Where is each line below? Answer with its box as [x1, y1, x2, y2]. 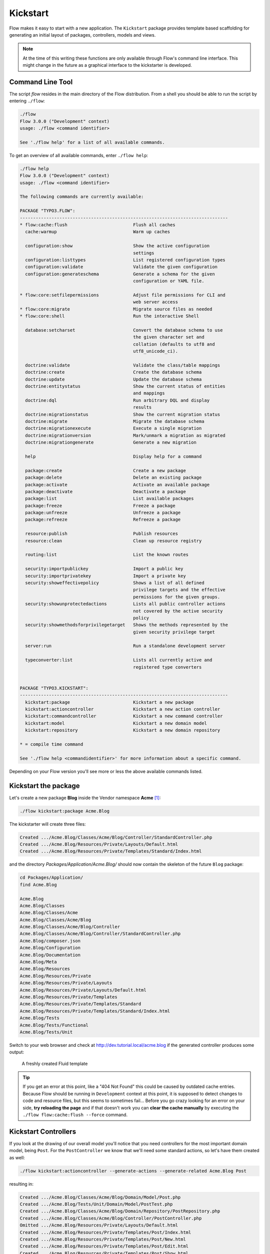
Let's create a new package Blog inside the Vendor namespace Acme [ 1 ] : [9, 795, 161, 801]
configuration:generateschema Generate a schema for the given [25, 271, 215, 277]
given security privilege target [133, 629, 215, 635]
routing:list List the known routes [25, 552, 189, 558]
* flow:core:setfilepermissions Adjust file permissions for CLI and [19, 292, 226, 298]
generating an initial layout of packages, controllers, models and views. [9, 32, 156, 38]
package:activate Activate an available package [25, 482, 210, 488]
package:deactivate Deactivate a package [25, 489, 186, 494]
